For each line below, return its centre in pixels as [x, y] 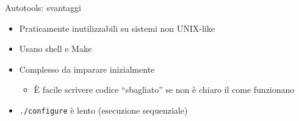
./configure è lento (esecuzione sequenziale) [103, 110]
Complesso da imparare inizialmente [87, 69]
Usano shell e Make [56, 49]
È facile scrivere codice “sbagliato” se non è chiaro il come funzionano [164, 90]
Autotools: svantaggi [43, 7]
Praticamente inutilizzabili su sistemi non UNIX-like [117, 28]
